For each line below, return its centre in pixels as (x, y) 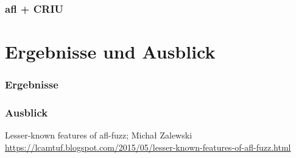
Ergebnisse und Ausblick (110, 52)
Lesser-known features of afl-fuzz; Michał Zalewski (99, 135)
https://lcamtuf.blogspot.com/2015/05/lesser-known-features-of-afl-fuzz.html (148, 147)
